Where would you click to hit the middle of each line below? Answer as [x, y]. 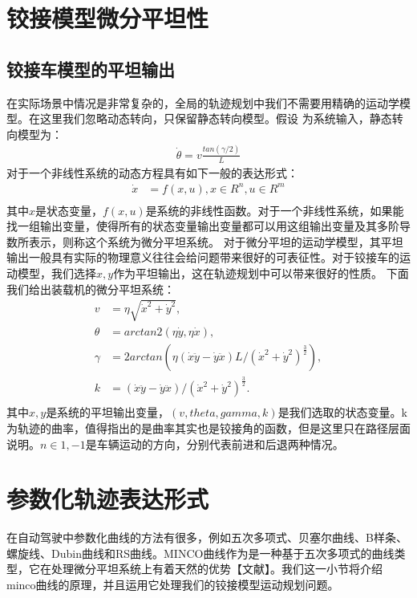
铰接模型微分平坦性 [108, 18]
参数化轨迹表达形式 [108, 499]
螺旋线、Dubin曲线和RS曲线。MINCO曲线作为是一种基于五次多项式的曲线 [200, 553]
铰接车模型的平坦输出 [91, 69]
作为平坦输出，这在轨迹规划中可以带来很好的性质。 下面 [261, 273]
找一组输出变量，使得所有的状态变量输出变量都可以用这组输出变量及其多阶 [203, 226]
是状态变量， [69, 210]
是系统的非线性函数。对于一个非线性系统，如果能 [275, 210]
